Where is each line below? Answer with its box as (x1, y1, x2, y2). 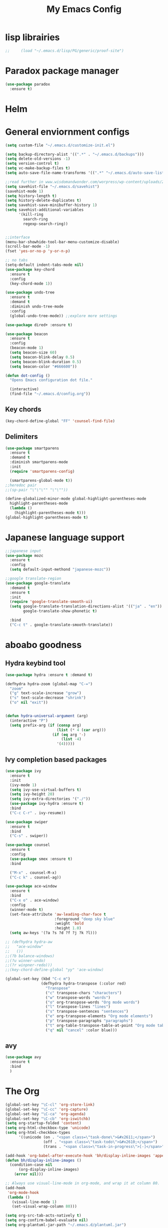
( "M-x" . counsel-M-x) (9, 870, 57, 875)
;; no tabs (5, 258, 28, 263)
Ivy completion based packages (5, 755, 107, 764)
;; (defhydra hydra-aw (5, 940, 52, 945)
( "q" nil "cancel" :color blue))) (45, 1028, 117, 1033)
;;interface (5, 234, 30, 240)
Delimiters (5, 432, 38, 441)
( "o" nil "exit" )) (9, 700, 48, 705)
